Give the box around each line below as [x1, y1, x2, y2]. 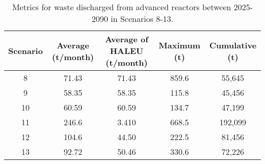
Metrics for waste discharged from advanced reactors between [12, 1, 231, 13]
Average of [105, 33, 148, 45]
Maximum [158, 39, 200, 51]
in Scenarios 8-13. [111, 13, 174, 24]
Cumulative [209, 39, 257, 51]
